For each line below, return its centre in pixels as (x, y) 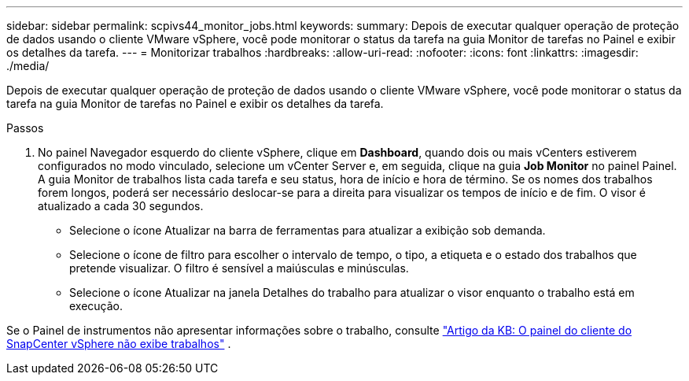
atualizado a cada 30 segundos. (121, 206)
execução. (96, 306)
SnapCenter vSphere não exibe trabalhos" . (119, 344)
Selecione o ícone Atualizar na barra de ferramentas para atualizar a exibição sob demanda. (308, 230)
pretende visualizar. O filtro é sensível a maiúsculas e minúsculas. (239, 268)
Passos (25, 128)
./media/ (28, 66)
